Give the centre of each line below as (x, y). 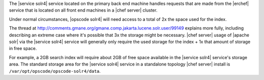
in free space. (23, 48)
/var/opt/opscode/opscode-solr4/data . (55, 71)
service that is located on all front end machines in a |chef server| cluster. (83, 10)
